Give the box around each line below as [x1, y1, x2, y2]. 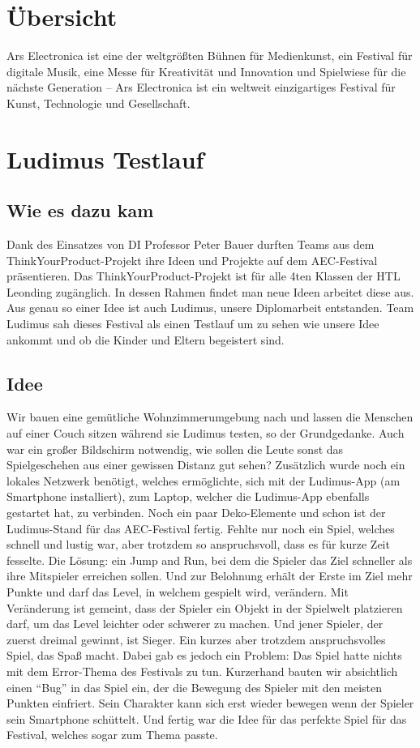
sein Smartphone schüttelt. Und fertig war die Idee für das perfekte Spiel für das [6, 710, 407, 727]
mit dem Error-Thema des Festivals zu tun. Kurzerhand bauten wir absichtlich [6, 662, 398, 679]
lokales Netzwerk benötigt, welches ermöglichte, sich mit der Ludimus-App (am [6, 472, 401, 489]
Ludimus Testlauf [6, 142, 204, 175]
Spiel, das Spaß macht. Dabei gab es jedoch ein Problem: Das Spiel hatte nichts [6, 647, 402, 664]
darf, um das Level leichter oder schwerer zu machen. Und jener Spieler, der [6, 615, 384, 632]
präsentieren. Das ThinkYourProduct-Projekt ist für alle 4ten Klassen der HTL [6, 267, 401, 284]
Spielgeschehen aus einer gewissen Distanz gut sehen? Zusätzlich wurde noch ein [6, 456, 405, 473]
